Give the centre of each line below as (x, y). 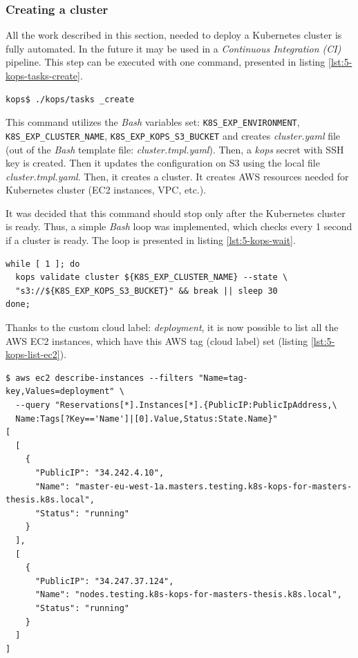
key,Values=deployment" (60, 392)
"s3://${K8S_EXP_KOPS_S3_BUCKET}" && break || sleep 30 (147, 291)
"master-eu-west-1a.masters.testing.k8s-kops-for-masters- (214, 486)
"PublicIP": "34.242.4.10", (100, 472)
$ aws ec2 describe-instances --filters (100, 378)
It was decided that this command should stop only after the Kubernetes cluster (176, 213)
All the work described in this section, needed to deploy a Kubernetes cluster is (174, 35)
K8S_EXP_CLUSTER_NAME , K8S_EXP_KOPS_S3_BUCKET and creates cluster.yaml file (173, 135)
